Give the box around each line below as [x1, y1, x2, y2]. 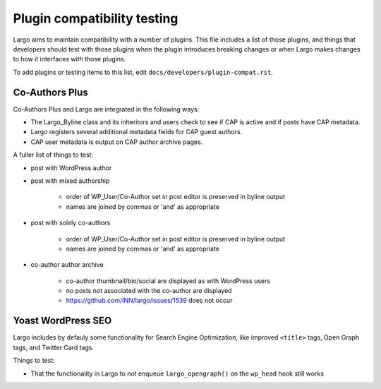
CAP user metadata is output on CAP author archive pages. [30, 138, 203, 146]
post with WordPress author [30, 163, 112, 172]
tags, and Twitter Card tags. [13, 343, 95, 352]
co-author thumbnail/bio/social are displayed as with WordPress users [66, 276, 271, 285]
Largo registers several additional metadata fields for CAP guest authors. [30, 128, 243, 136]
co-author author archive [30, 261, 104, 269]
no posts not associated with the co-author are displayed [66, 287, 232, 295]
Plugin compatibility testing [13, 11, 179, 26]
